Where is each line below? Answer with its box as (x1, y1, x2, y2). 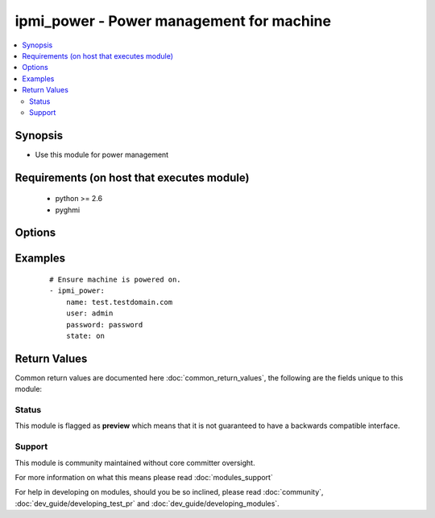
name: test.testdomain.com (65, 298, 173, 306)
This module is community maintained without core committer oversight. (14, 458, 255, 467)
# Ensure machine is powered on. (49, 275, 181, 285)
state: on (65, 331, 105, 340)
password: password (65, 320, 143, 329)
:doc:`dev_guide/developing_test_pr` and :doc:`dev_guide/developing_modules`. (14, 499, 280, 508)
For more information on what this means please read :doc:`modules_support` (14, 472, 273, 482)
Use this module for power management (35, 150, 169, 159)
